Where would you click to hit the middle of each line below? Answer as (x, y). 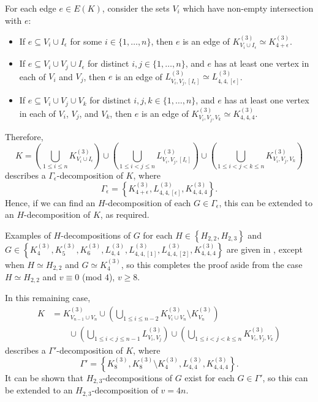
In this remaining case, (48, 298)
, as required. (125, 214)
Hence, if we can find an (50, 202)
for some (86, 41)
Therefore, (24, 136)
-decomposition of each (148, 202)
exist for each (210, 377)
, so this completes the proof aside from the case (212, 264)
